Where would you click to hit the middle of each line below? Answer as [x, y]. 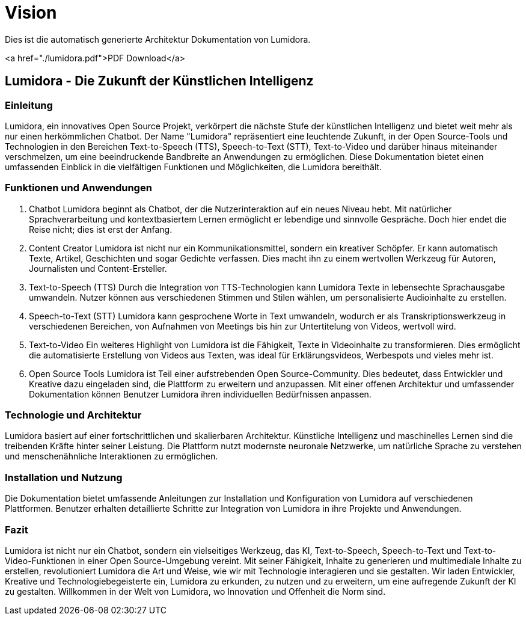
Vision [31, 13]
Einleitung [29, 105]
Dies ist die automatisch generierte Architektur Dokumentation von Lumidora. [158, 39]
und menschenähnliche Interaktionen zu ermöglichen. [112, 456]
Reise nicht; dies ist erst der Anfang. [101, 229]
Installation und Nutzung [64, 477]
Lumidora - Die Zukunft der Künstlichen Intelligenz [159, 81]
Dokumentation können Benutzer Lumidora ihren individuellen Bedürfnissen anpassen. [200, 394]
